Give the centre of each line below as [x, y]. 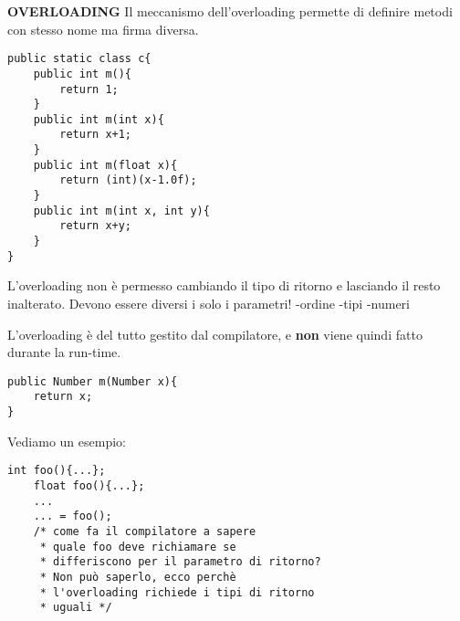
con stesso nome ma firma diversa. [103, 29]
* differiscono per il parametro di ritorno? [180, 562]
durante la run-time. [64, 352]
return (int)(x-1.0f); [128, 180]
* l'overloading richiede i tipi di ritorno [177, 592]
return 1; [89, 89]
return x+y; [96, 226]
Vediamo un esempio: [67, 441]
